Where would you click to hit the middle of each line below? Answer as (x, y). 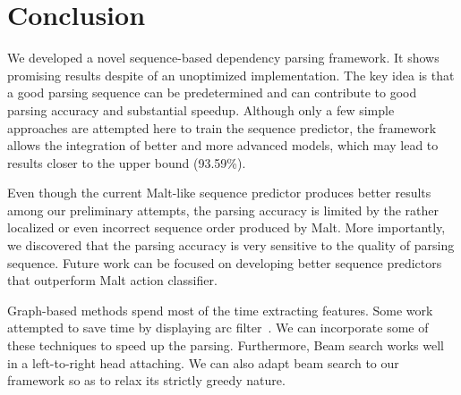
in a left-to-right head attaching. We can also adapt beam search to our (203, 362)
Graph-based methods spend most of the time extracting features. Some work (220, 310)
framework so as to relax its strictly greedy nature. (146, 380)
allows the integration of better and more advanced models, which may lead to (223, 145)
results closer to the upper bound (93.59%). (127, 162)
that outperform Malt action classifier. (112, 280)
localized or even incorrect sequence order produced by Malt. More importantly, (226, 227)
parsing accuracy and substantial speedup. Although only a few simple (201, 109)
